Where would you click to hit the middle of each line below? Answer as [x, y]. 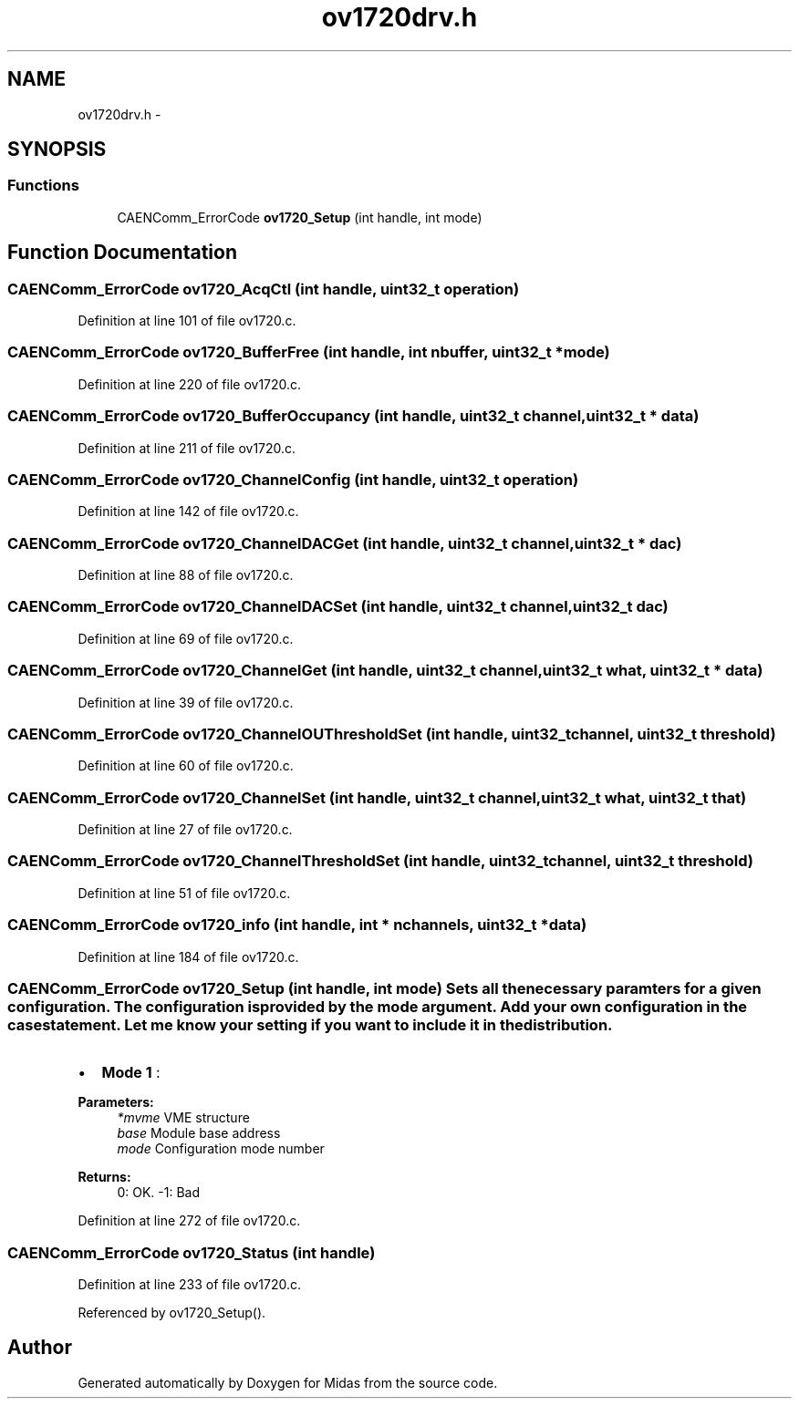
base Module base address [199, 1133]
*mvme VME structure [183, 1118]
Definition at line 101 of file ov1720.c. [187, 321]
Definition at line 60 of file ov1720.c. [186, 766]
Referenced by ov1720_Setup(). [172, 1313]
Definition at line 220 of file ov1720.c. [190, 384]
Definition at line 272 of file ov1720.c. [189, 1221]
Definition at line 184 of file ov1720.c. [188, 956]
